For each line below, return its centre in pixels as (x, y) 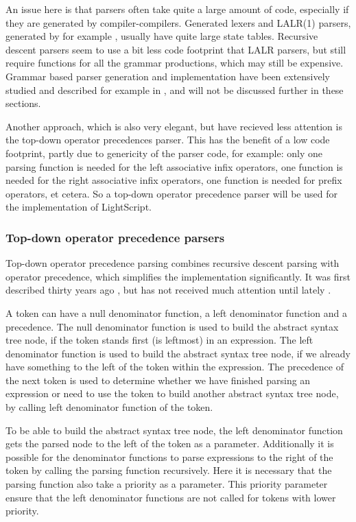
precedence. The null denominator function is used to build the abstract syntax (172, 326)
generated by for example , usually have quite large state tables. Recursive (162, 36)
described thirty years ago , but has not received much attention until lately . (168, 290)
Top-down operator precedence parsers (115, 237)
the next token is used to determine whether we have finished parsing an (158, 380)
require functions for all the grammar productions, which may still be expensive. (175, 63)
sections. (23, 103)
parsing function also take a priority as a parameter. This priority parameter (167, 484)
